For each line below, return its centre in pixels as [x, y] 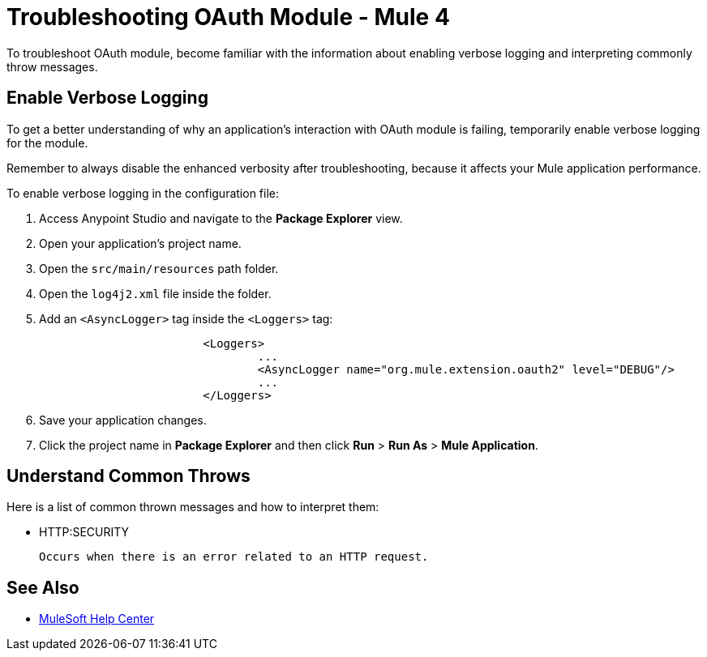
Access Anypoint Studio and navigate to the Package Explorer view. [221, 218]
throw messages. [52, 66]
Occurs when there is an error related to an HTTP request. [234, 557]
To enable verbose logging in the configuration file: [143, 193]
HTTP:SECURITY [84, 532]
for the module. [47, 143]
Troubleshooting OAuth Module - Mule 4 [228, 17]
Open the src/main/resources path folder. [159, 268]
